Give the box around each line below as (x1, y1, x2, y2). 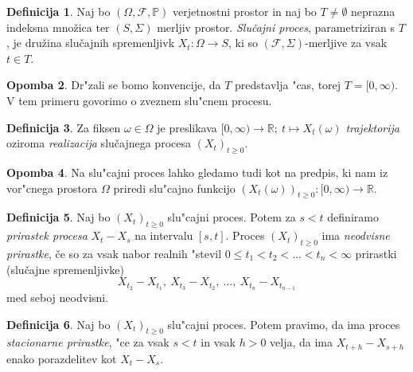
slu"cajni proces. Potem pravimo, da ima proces (167, 315, 400, 332)
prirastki (355, 245, 397, 261)
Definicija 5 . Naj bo (6, 209, 111, 225)
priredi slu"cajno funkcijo (113, 179, 236, 196)
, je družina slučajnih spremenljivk (6, 34, 175, 51)
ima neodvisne (321, 227, 390, 244)
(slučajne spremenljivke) (6, 260, 124, 277)
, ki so (228, 34, 259, 51)
